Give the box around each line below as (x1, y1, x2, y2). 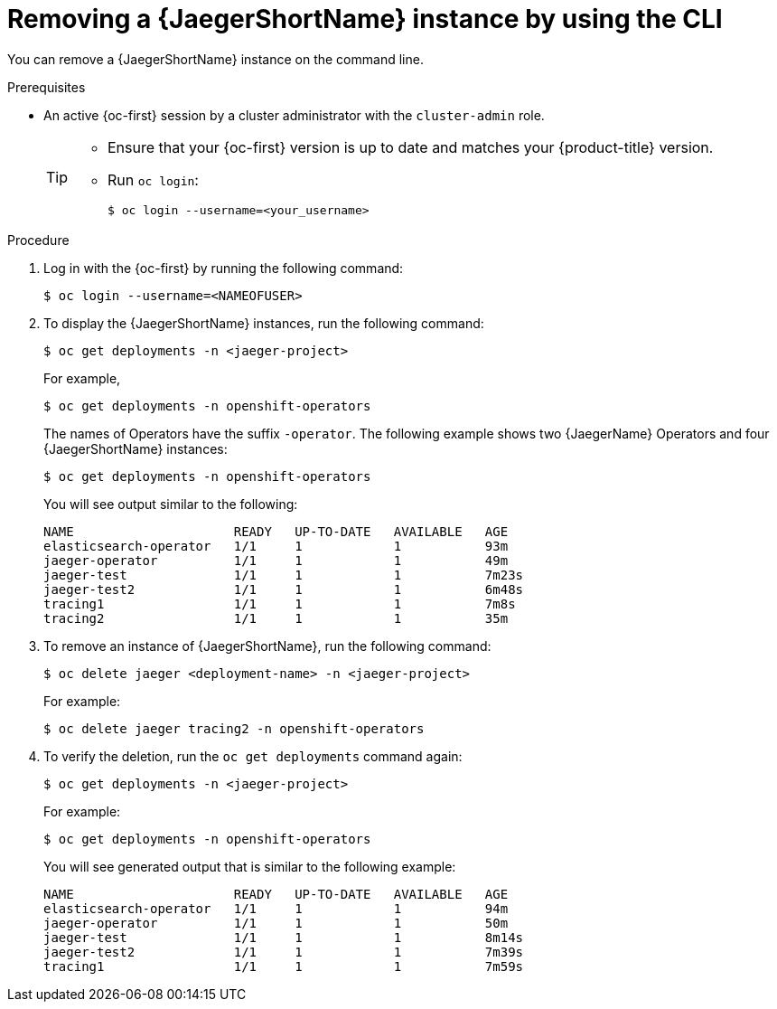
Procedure (7, 231, 70, 248)
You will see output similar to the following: (43, 495, 298, 512)
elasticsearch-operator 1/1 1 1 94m (43, 901, 509, 916)
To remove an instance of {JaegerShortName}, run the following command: (43, 637, 491, 654)
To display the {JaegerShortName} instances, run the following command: (43, 315, 484, 331)
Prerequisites (7, 79, 86, 95)
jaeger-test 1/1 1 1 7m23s (43, 567, 524, 582)
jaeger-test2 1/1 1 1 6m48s (43, 581, 524, 597)
